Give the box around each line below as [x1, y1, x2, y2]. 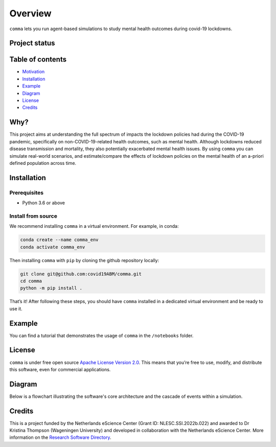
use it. [9, 305, 22, 312]
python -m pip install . [20, 285, 83, 291]
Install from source [9, 212, 57, 220]
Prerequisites [9, 189, 43, 196]
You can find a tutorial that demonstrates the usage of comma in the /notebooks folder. [9, 332, 194, 338]
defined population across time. [9, 160, 77, 166]
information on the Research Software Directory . [9, 434, 111, 440]
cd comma [20, 278, 42, 284]
